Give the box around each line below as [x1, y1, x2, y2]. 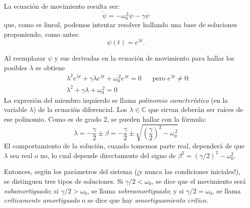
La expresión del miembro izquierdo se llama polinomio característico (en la [4, 95, 228, 105]
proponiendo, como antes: [4, 29, 80, 39]
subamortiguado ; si [4, 185, 59, 195]
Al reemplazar [4, 53, 46, 63]
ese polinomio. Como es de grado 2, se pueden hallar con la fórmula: [4, 113, 206, 124]
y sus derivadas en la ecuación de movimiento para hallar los [54, 53, 234, 63]
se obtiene [35, 62, 65, 72]
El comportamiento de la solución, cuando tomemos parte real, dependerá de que [4, 141, 245, 151]
